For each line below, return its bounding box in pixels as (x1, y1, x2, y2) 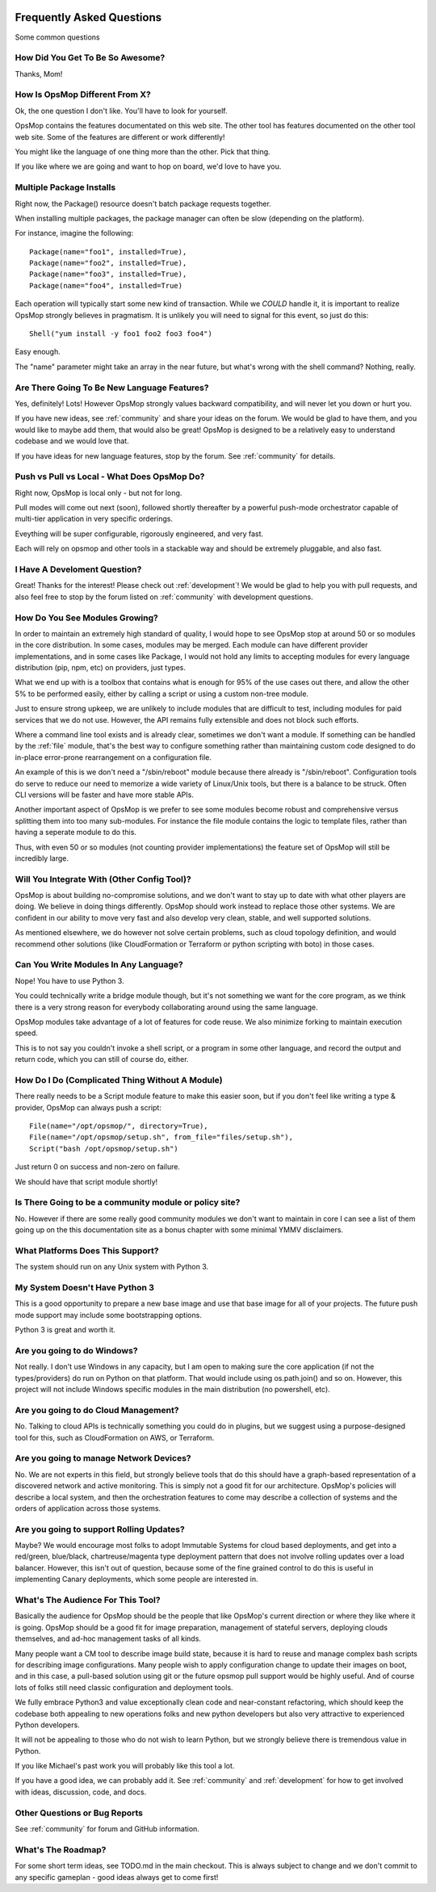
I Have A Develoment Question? (15, 564, 142, 575)
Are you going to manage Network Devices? (15, 1453, 191, 1464)
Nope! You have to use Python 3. (15, 975, 124, 985)
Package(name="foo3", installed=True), (29, 270, 187, 279)
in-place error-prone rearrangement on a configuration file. (15, 752, 212, 762)
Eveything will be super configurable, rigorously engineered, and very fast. (15, 529, 264, 539)
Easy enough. (15, 347, 61, 357)
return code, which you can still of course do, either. (15, 1055, 189, 1064)
